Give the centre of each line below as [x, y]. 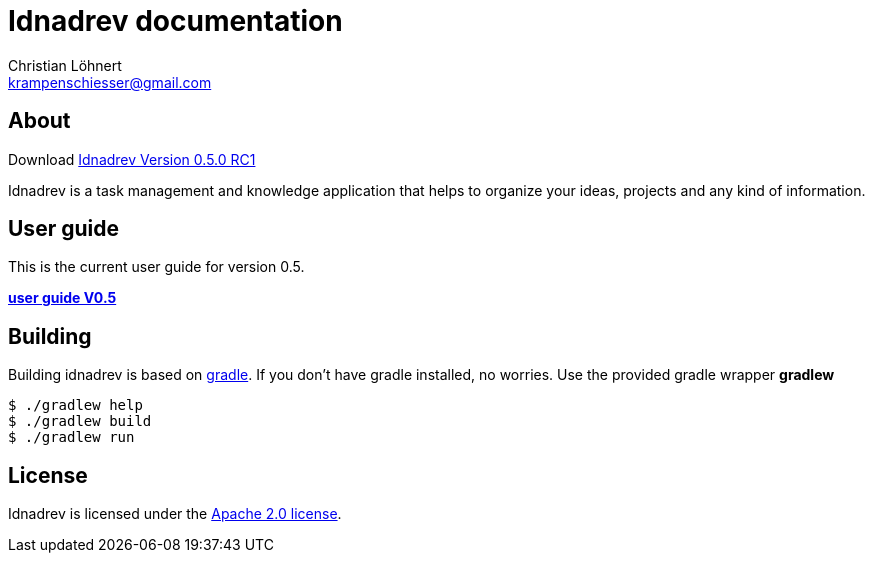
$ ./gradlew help [75, 405]
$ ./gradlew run [71, 437]
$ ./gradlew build [80, 421]
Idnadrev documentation [175, 21]
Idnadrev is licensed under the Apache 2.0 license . [175, 514]
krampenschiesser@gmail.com [110, 82]
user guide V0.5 [62, 298]
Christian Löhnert [65, 65]
